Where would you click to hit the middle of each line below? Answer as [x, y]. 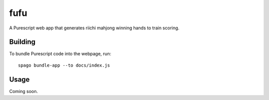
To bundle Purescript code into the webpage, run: [60, 54]
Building [22, 42]
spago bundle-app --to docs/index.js [64, 65]
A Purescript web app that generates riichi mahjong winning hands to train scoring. [94, 28]
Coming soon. [24, 91]
